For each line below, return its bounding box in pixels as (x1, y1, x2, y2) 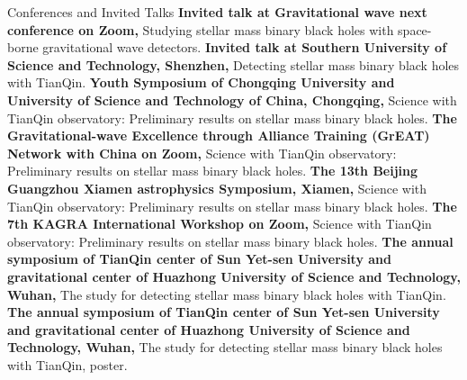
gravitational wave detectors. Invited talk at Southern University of (42, 38, 447, 57)
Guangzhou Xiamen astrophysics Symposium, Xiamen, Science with (7, 178, 427, 197)
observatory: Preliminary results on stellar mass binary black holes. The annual (7, 231, 454, 250)
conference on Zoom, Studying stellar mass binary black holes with (7, 20, 394, 39)
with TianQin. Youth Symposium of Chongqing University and (7, 73, 395, 92)
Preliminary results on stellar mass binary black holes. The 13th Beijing (7, 161, 418, 180)
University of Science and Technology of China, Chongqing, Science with (7, 90, 457, 109)
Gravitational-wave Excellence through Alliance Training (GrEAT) (7, 126, 430, 145)
